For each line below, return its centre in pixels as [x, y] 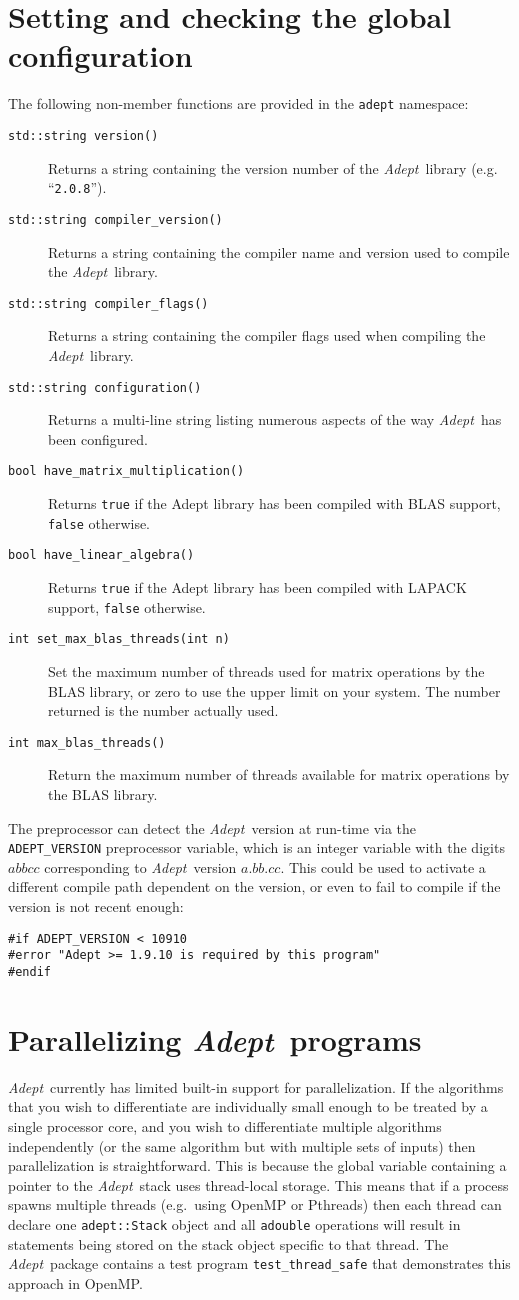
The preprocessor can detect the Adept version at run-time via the [212, 827]
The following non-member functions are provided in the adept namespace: [238, 103]
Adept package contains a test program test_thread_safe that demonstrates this [259, 1263]
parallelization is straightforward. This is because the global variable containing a [257, 1165]
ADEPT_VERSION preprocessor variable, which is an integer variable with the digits [256, 847]
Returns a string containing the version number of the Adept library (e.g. [273, 167]
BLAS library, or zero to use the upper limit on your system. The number [274, 690]
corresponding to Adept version [140, 866]
